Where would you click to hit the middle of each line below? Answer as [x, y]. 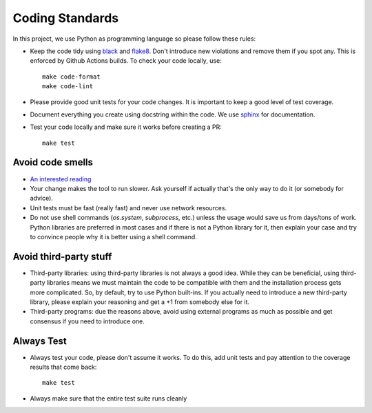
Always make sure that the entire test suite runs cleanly [108, 398]
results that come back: [63, 367]
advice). [41, 198]
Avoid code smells [53, 162]
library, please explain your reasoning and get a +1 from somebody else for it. [140, 302]
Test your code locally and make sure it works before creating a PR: [126, 127]
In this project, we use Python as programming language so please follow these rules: [134, 39]
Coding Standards [66, 18]
